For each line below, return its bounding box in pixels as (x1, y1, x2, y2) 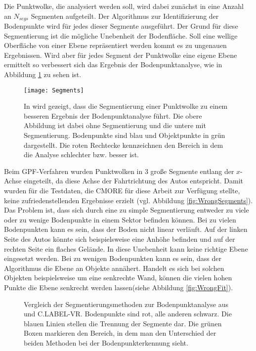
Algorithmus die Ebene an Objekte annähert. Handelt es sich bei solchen (4, 263, 224, 273)
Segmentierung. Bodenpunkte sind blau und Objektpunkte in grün (24, 130, 225, 140)
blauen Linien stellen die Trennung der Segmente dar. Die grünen (24, 318, 222, 328)
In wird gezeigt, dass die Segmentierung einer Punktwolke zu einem (24, 101, 228, 111)
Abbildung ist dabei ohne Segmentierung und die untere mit (24, 120, 206, 131)
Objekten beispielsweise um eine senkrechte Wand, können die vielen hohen (4, 272, 232, 283)
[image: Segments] (24, 87, 84, 94)
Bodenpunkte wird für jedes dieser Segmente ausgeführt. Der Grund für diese (4, 21, 238, 31)
